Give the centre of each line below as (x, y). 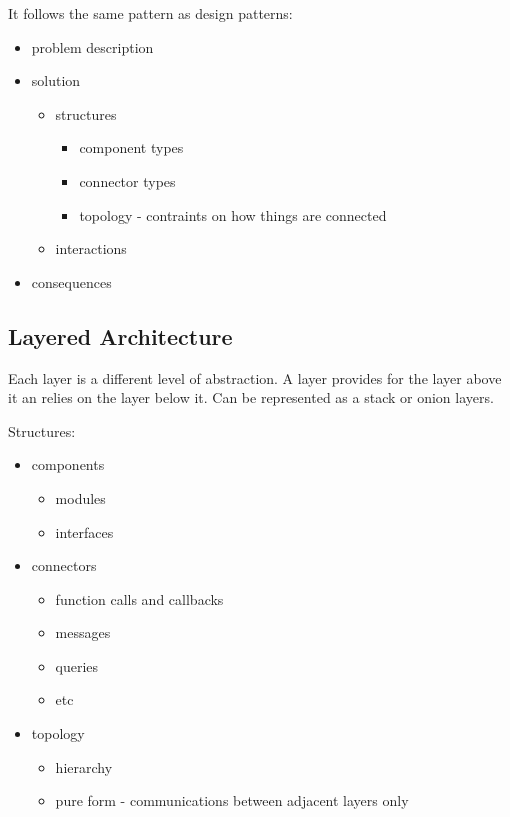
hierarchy (84, 766)
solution (56, 80)
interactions (91, 248)
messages (83, 632)
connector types (127, 180)
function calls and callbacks (139, 598)
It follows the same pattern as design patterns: (150, 13)
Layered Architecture (120, 335)
